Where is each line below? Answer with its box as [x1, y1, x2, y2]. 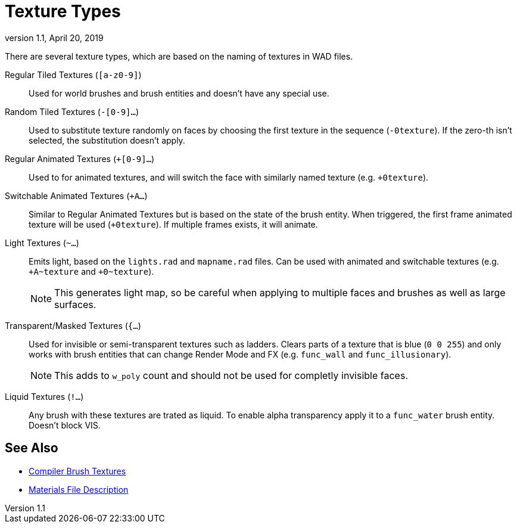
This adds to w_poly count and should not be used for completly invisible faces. [54, 369, 408, 381]
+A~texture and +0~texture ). [29, 266, 154, 277]
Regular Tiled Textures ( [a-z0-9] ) [5, 69, 142, 80]
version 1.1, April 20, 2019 [5, 32, 104, 43]
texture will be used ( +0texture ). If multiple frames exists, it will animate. [29, 219, 318, 229]
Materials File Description [29, 484, 129, 495]
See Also [5, 440, 58, 456]
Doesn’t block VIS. [29, 420, 101, 430]
